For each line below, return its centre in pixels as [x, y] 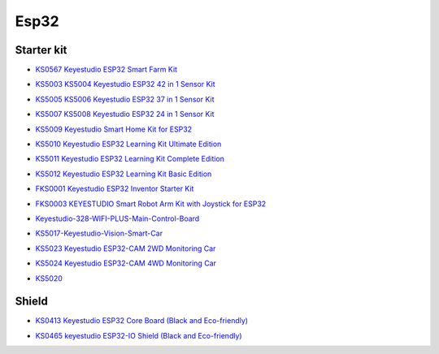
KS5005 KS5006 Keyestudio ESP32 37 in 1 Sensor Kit [125, 99]
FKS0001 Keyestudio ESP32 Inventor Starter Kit [115, 189]
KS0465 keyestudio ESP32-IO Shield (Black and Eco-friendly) [139, 335]
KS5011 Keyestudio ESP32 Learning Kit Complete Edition [130, 159]
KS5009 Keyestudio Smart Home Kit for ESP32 [114, 129]
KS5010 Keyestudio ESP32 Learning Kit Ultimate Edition [128, 144]
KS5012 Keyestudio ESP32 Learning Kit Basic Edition [124, 174]
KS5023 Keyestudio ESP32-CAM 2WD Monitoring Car [126, 248]
